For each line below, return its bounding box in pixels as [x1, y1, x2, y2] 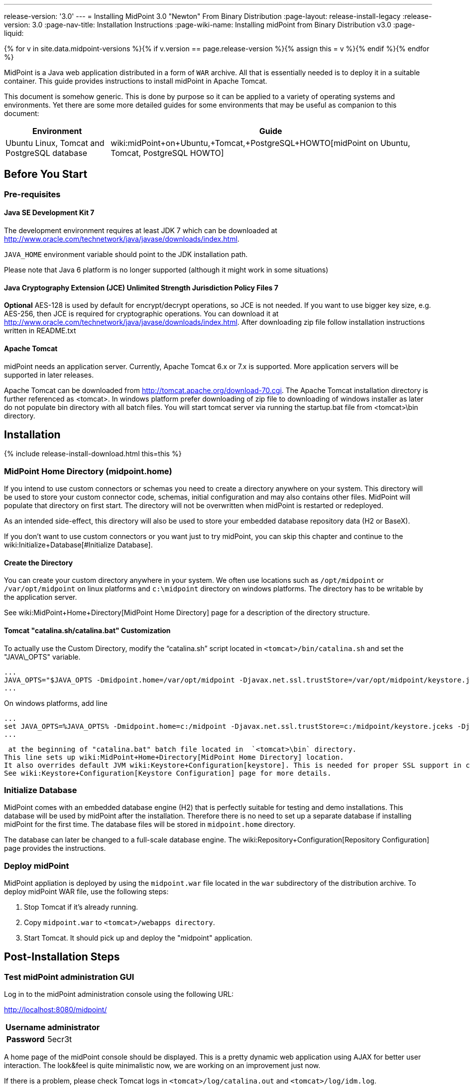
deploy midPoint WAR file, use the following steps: [4, 887, 169, 896]
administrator [47, 1022, 100, 1033]
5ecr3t [47, 1034, 72, 1045]
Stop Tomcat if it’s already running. [24, 903, 138, 912]
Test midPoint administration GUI [4, 971, 134, 982]
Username [5, 1022, 46, 1033]
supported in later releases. [4, 370, 94, 379]
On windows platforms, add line [4, 698, 108, 707]
